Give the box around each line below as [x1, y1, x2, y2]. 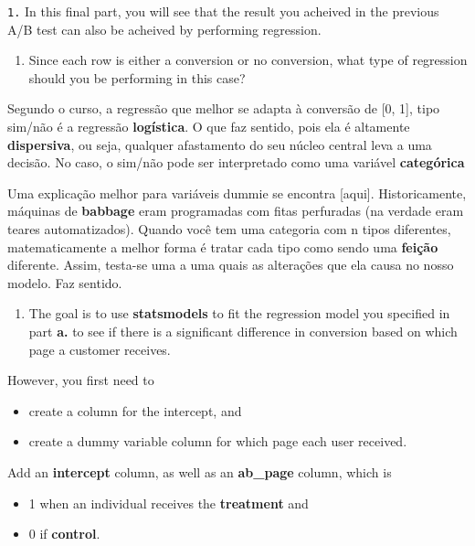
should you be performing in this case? [28, 68, 246, 87]
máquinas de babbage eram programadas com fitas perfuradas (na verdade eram [7, 201, 464, 220]
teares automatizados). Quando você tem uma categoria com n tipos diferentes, [7, 219, 451, 238]
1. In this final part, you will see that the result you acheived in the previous [7, 2, 439, 20]
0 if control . [28, 524, 100, 543]
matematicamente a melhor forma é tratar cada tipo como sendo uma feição [7, 237, 438, 256]
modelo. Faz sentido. [7, 273, 122, 292]
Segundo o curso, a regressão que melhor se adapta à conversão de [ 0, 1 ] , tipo [7, 99, 440, 118]
